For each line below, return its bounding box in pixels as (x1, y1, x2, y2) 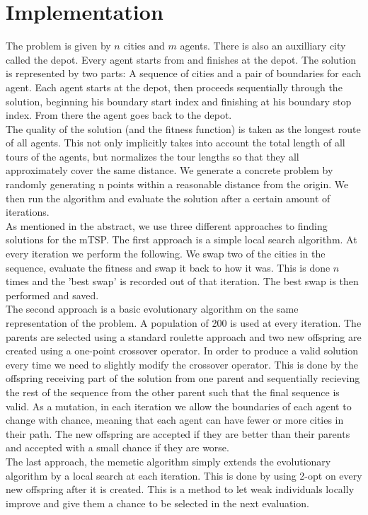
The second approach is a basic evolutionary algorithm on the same (6, 301, 299, 316)
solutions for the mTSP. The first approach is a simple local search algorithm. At (6, 232, 357, 247)
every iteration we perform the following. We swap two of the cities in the (6, 246, 326, 261)
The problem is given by (6, 38, 111, 53)
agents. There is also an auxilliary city (180, 38, 346, 53)
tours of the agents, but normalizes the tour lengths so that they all (6, 149, 299, 163)
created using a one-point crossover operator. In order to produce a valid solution (6, 343, 359, 358)
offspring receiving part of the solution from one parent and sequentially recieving (6, 371, 360, 386)
